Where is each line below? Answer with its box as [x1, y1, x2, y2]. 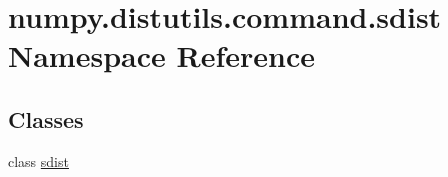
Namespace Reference [8, 35, 315, 76]
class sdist [8, 150, 69, 171]
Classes [8, 103, 84, 134]
